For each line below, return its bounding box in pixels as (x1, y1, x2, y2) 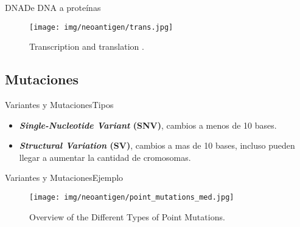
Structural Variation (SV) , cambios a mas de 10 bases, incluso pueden (19, 139, 295, 152)
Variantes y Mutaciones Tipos (5, 98, 114, 111)
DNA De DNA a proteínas (5, 1, 101, 13)
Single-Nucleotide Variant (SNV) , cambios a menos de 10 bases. (19, 118, 277, 131)
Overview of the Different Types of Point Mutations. (29, 210, 225, 223)
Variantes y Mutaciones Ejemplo (5, 171, 124, 184)
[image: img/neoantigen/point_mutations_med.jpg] (29, 193, 234, 202)
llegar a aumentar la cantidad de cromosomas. (19, 151, 191, 163)
